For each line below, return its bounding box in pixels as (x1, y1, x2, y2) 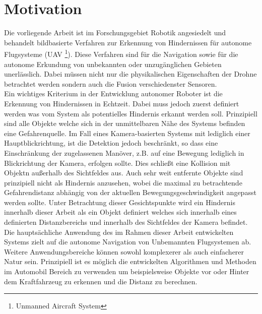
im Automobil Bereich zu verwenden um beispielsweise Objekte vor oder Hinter (4, 266, 249, 277)
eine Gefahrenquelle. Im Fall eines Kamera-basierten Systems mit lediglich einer (4, 128, 250, 138)
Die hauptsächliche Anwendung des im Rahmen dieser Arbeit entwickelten (4, 226, 234, 237)
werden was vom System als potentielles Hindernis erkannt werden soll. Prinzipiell (4, 108, 257, 118)
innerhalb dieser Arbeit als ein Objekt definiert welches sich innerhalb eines (4, 207, 237, 217)
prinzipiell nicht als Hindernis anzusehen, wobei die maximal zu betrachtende (4, 177, 242, 187)
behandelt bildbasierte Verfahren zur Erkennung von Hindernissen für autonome (4, 37, 252, 47)
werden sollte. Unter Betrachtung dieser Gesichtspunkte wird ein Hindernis (4, 197, 236, 207)
